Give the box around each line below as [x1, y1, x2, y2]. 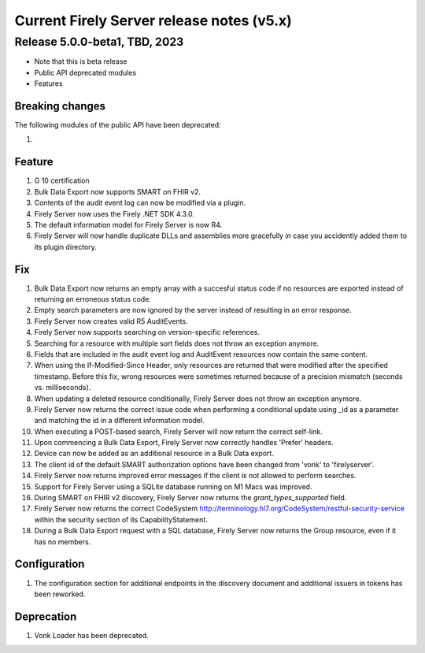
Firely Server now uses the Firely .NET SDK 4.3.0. [34, 209, 194, 218]
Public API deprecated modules [34, 68, 137, 77]
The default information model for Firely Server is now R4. [34, 220, 223, 229]
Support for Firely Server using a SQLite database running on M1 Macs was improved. [34, 481, 312, 492]
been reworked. [34, 589, 86, 599]
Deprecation [14, 610, 77, 623]
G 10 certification [34, 176, 90, 185]
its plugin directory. [34, 242, 98, 251]
